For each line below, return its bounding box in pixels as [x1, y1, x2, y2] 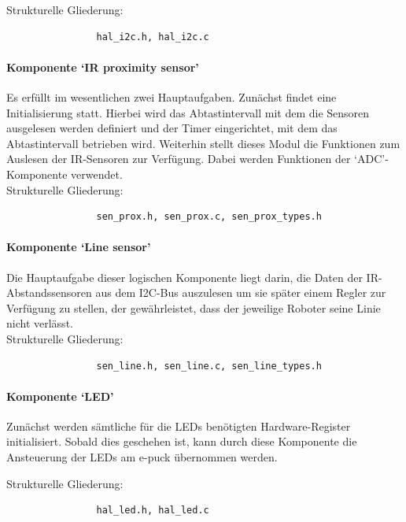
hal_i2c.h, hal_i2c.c [96, 31, 209, 43]
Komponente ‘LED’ [6, 387, 114, 404]
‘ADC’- [354, 150, 389, 167]
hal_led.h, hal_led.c [96, 505, 209, 516]
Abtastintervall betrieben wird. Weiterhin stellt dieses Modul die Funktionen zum [6, 135, 400, 151]
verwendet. [71, 165, 123, 182]
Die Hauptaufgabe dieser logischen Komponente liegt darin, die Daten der [6, 268, 363, 285]
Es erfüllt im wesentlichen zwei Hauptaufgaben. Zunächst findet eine [6, 88, 337, 105]
